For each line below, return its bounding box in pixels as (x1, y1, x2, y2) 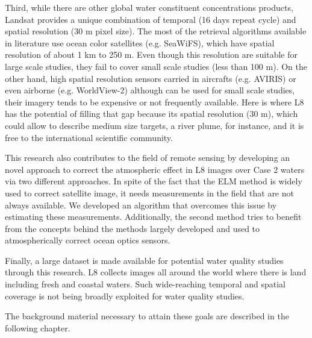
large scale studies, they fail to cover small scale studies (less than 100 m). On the (5, 60, 307, 72)
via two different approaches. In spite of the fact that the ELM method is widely (5, 175, 302, 187)
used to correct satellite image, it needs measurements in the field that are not (5, 186, 294, 199)
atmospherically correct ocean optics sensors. (5, 234, 170, 246)
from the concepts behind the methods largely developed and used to (5, 222, 260, 234)
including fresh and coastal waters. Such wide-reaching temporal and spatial (5, 278, 285, 290)
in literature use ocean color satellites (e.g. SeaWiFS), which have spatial (5, 36, 275, 49)
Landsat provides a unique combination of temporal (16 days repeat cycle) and (5, 13, 296, 25)
